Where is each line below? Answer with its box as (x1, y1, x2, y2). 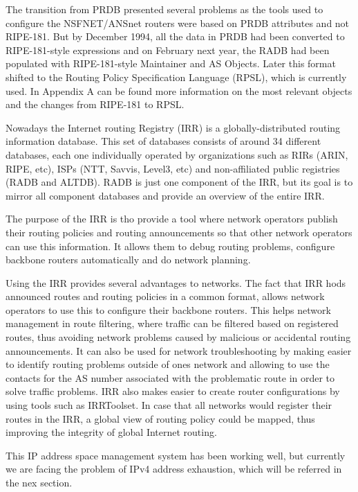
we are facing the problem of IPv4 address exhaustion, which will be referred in (6, 462, 342, 476)
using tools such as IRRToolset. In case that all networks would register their (6, 398, 332, 412)
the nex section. (6, 475, 73, 489)
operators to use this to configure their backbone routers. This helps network (6, 302, 331, 317)
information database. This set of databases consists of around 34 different (6, 134, 321, 148)
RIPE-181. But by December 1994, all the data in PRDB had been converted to (6, 29, 345, 44)
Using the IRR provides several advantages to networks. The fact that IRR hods (6, 275, 346, 290)
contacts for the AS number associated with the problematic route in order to (6, 370, 335, 385)
